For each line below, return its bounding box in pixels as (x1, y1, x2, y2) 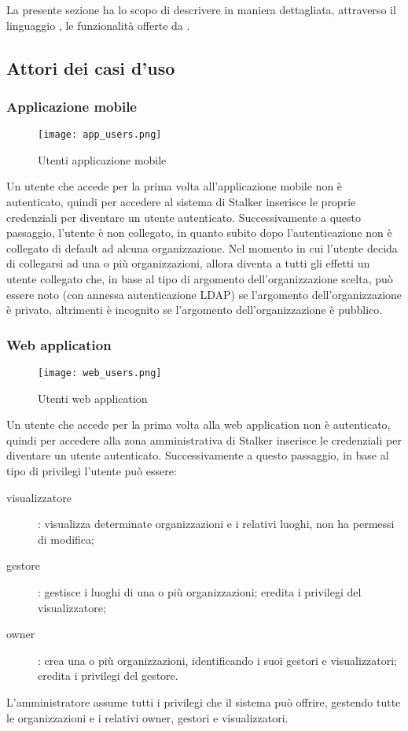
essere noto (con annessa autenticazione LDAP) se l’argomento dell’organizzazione (6, 286, 402, 302)
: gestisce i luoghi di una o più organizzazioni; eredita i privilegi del (38, 584, 362, 600)
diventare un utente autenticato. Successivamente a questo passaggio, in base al (6, 447, 389, 463)
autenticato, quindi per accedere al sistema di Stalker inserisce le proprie (6, 194, 356, 210)
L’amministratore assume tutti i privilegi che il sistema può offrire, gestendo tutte (6, 693, 401, 710)
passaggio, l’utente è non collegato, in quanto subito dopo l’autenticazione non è (6, 224, 392, 241)
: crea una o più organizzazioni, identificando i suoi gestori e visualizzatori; (38, 652, 397, 668)
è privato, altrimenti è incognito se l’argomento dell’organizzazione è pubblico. (6, 301, 383, 318)
